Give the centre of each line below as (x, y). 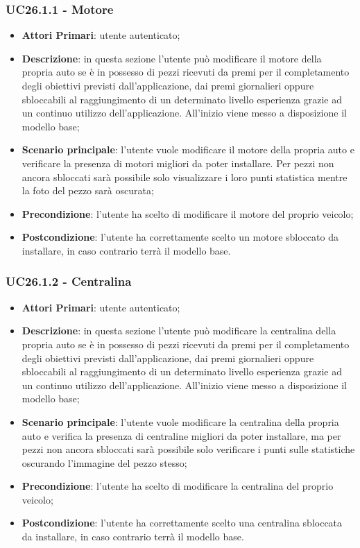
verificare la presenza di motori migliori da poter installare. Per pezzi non (178, 163)
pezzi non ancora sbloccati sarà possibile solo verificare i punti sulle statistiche (188, 449)
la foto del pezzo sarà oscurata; (88, 190)
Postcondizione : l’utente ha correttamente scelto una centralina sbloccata (182, 523)
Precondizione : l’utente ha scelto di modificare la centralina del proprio (178, 486)
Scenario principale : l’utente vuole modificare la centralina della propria (180, 421)
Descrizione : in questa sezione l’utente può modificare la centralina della (179, 331)
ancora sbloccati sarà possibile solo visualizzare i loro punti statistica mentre (185, 177)
